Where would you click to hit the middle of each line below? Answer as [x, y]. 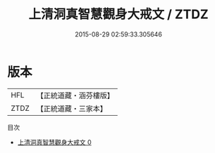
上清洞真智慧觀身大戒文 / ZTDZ [118, 14]
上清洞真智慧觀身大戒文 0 [54, 142]
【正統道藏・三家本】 [72, 108]
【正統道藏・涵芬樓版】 [75, 95]
